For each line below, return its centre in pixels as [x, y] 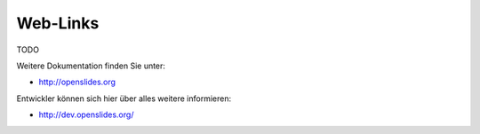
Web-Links [58, 23]
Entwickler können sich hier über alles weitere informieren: [124, 99]
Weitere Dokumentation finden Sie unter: [91, 66]
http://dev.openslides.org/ [86, 114]
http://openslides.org [77, 82]
